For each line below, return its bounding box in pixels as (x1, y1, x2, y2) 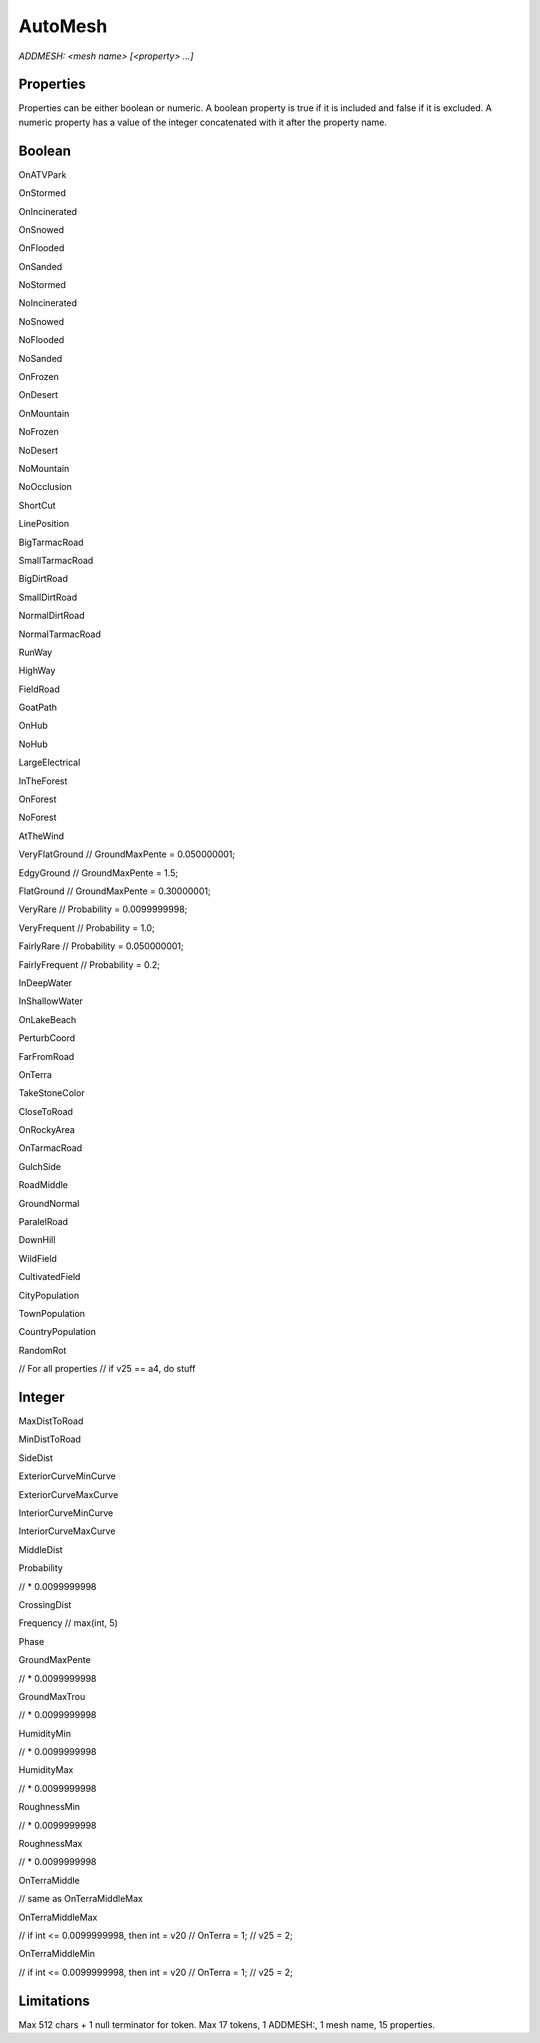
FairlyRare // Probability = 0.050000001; (18, 940, 184, 952)
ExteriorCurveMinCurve (18, 1470, 117, 1482)
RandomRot (18, 1344, 67, 1356)
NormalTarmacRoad (18, 628, 102, 640)
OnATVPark (18, 168, 67, 180)
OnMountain (18, 407, 70, 419)
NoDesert (18, 444, 59, 456)
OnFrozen (18, 371, 60, 383)
